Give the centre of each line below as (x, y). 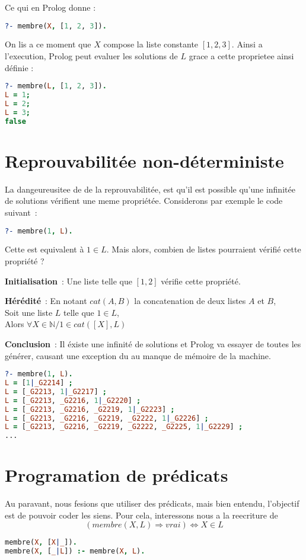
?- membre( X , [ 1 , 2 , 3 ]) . (56, 26)
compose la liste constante (151, 44)
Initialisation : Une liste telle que (68, 281)
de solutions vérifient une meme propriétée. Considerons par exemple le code (144, 201)
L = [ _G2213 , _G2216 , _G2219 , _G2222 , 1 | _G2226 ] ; (107, 418)
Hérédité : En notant (46, 301)
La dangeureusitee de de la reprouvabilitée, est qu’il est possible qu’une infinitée (150, 189)
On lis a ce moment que (48, 44)
